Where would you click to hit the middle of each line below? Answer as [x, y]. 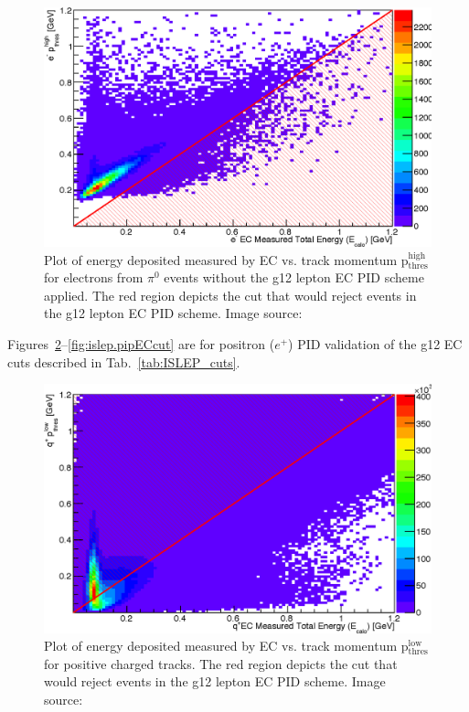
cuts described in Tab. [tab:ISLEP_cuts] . [124, 361]
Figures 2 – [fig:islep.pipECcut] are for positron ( [141, 343]
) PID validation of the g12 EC [375, 343]
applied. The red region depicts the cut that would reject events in [230, 295]
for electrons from [94, 277]
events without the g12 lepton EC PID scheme [294, 277]
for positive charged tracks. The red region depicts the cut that [221, 663]
